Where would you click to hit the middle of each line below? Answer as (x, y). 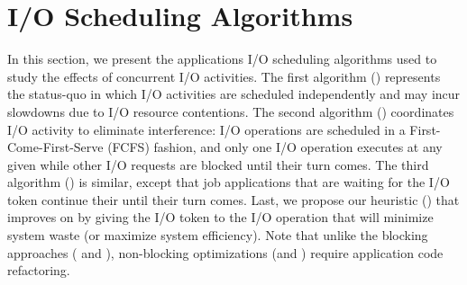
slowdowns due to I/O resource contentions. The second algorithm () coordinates (231, 111)
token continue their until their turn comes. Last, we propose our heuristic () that (233, 199)
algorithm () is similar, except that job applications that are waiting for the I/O (229, 182)
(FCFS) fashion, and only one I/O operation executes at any (275, 147)
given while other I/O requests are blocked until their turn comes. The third (218, 164)
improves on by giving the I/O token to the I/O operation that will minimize (220, 217)
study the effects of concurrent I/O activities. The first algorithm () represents (224, 76)
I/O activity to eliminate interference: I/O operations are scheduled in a (206, 129)
